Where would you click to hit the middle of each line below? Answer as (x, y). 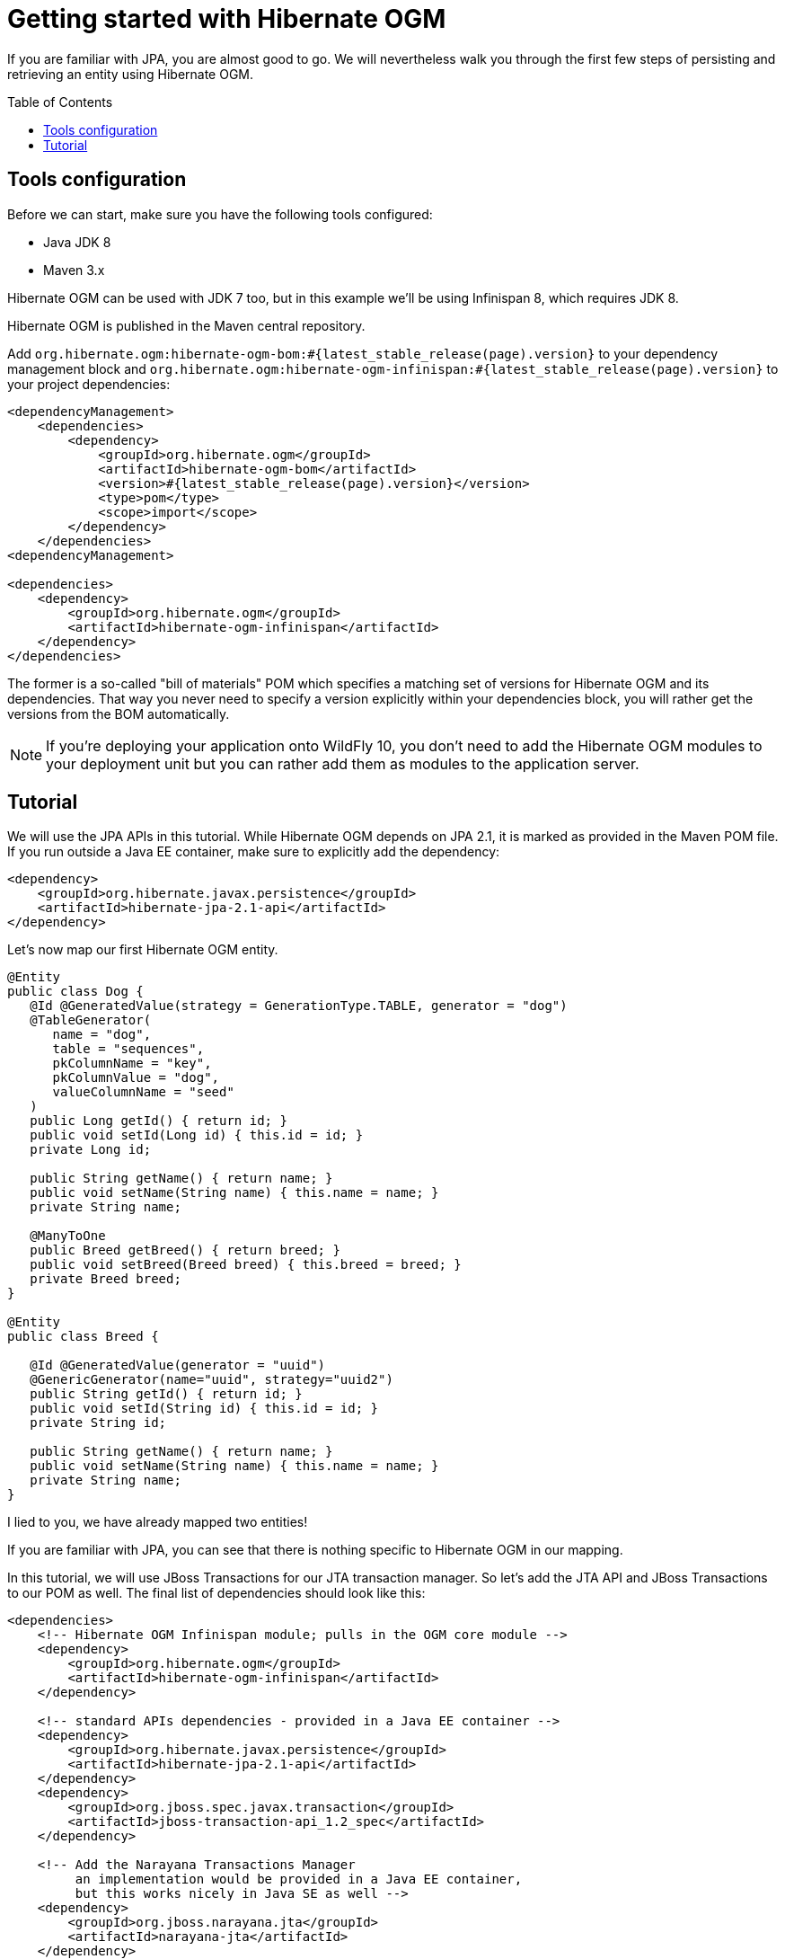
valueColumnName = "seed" (143, 1092)
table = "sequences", (128, 1049)
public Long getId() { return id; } (159, 1121)
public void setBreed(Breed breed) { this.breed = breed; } (246, 1265)
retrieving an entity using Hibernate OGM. (131, 74)
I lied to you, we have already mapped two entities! (158, 1522)
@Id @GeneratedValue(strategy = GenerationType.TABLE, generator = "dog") (299, 1006)
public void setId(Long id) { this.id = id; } (197, 1135)
